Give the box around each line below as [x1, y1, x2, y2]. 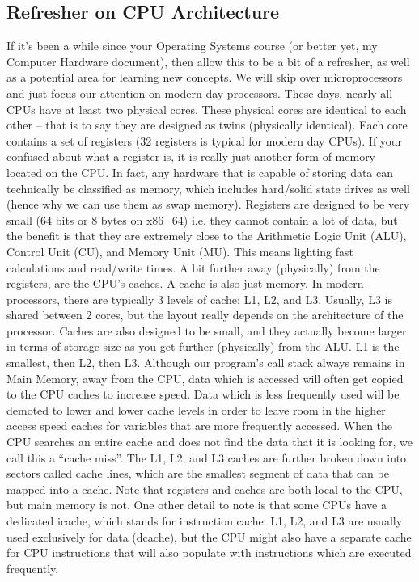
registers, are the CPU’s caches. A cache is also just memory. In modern [6, 275, 364, 292]
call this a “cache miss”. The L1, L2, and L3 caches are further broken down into [6, 449, 407, 466]
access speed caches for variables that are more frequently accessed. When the [6, 417, 393, 434]
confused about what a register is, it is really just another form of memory [6, 148, 376, 165]
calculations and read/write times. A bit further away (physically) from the [6, 259, 380, 276]
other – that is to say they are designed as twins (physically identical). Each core [6, 116, 408, 133]
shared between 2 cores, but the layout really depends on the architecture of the [6, 306, 404, 323]
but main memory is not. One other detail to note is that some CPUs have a [6, 496, 387, 513]
